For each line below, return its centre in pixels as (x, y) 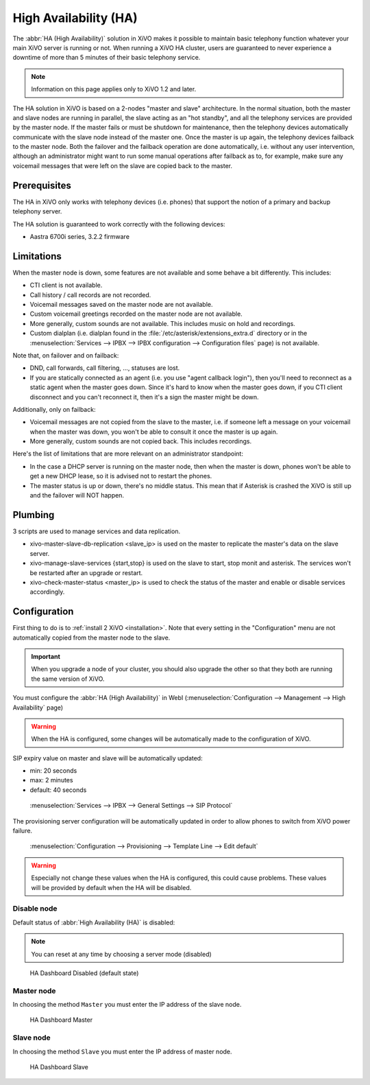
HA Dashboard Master (61, 1020)
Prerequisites (42, 185)
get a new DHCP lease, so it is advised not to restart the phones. (121, 476)
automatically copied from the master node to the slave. (91, 638)
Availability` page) (38, 708)
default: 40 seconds (58, 790)
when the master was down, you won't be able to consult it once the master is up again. (154, 432)
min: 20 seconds (53, 771)
